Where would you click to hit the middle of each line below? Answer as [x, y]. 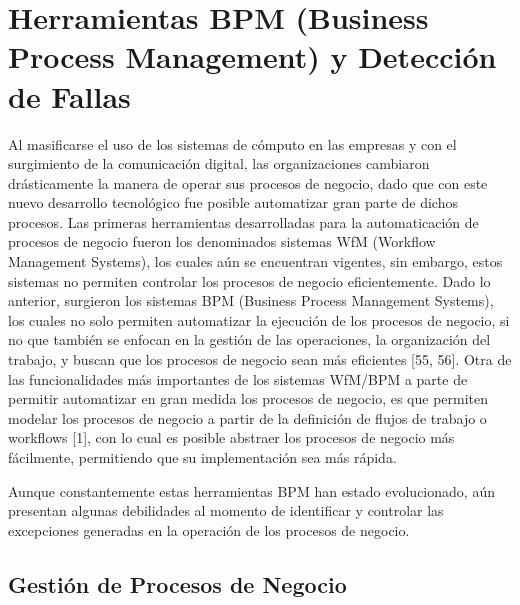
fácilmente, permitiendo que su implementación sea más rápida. [202, 457]
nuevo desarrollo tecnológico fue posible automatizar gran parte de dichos [233, 202]
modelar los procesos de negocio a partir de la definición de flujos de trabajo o [247, 417]
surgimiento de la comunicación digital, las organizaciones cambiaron [219, 163]
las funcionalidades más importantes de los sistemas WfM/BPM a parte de [238, 378]
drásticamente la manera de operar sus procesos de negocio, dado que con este [248, 182]
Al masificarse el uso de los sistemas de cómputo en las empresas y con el [232, 143]
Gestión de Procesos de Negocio [177, 583]
